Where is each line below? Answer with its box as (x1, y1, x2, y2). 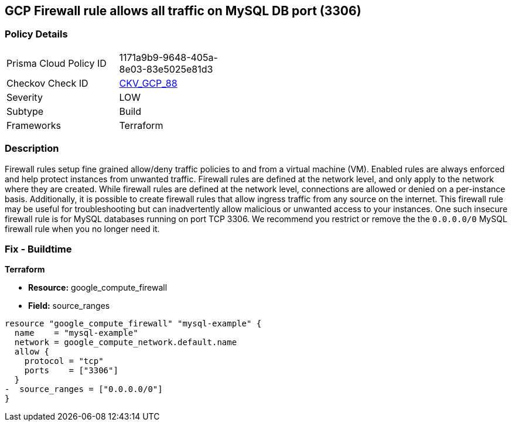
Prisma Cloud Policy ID (6, 57, 107, 69)
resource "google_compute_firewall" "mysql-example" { (5, 319, 262, 329)
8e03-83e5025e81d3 (119, 63, 213, 75)
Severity (6, 91, 43, 103)
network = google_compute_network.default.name (14, 338, 237, 347)
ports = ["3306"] (24, 366, 118, 376)
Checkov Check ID (6, 77, 88, 89)
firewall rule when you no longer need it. (5, 223, 160, 234)
